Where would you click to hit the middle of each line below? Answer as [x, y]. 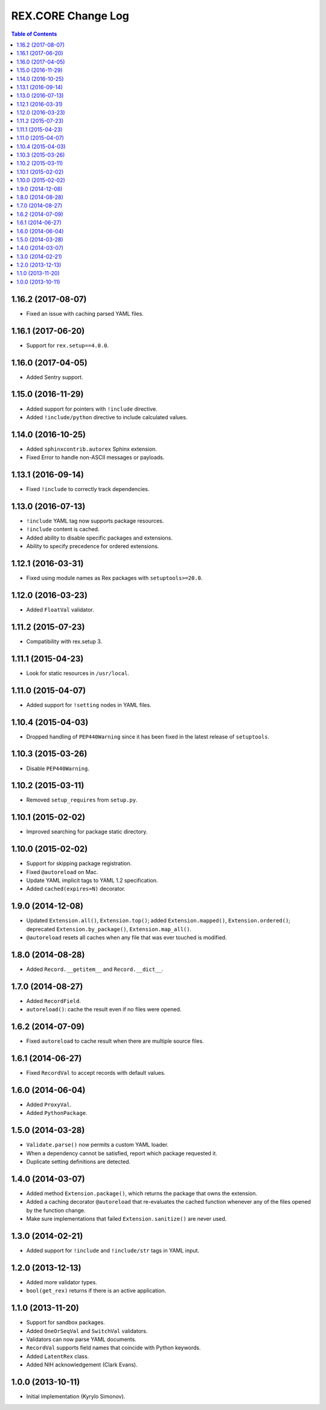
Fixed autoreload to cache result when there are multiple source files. [115, 1041]
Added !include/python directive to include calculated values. [107, 417]
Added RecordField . [54, 1000]
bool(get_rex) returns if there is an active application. [96, 1291]
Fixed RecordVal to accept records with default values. [96, 1073]
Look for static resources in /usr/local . [78, 673]
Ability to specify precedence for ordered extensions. [93, 546]
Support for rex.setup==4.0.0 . [68, 345]
